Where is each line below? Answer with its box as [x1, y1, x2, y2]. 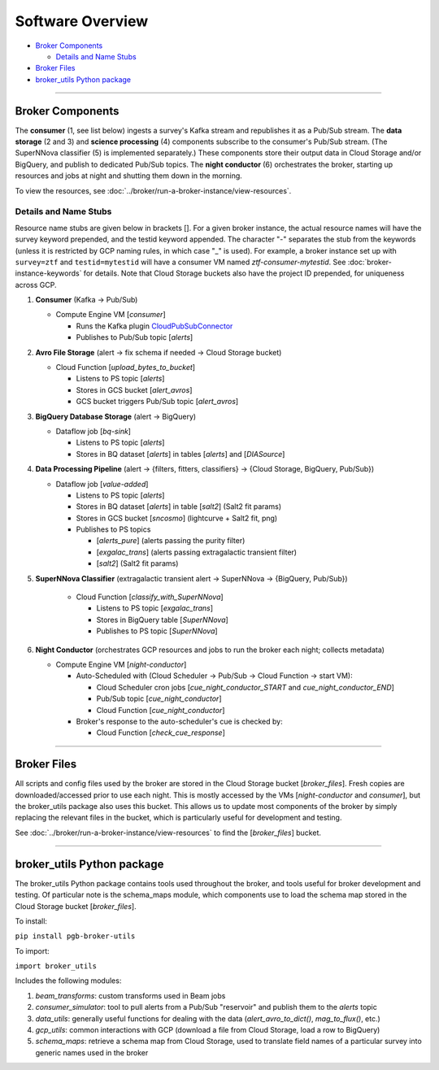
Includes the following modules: [15, 976, 122, 985]
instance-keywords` [15, 268, 82, 278]
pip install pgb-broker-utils [15, 932, 136, 941]
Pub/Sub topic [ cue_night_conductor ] [96, 694, 222, 703]
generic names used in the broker [35, 1047, 149, 1057]
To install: [15, 916, 48, 926]
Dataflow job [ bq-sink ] [55, 426, 132, 436]
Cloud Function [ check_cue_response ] [96, 728, 225, 737]
